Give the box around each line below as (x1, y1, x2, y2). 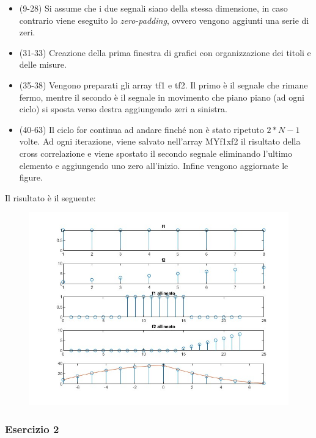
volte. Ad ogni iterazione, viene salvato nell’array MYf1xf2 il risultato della (19, 135, 301, 148)
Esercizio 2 (5, 421, 59, 436)
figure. (19, 171, 43, 184)
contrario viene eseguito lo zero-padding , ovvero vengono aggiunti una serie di (19, 13, 309, 26)
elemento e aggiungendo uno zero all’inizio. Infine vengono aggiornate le (19, 159, 288, 171)
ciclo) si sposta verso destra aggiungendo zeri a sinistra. (19, 102, 227, 115)
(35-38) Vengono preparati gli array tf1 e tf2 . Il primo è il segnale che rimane (19, 78, 308, 91)
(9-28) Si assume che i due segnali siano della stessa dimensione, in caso (19, 2, 288, 14)
